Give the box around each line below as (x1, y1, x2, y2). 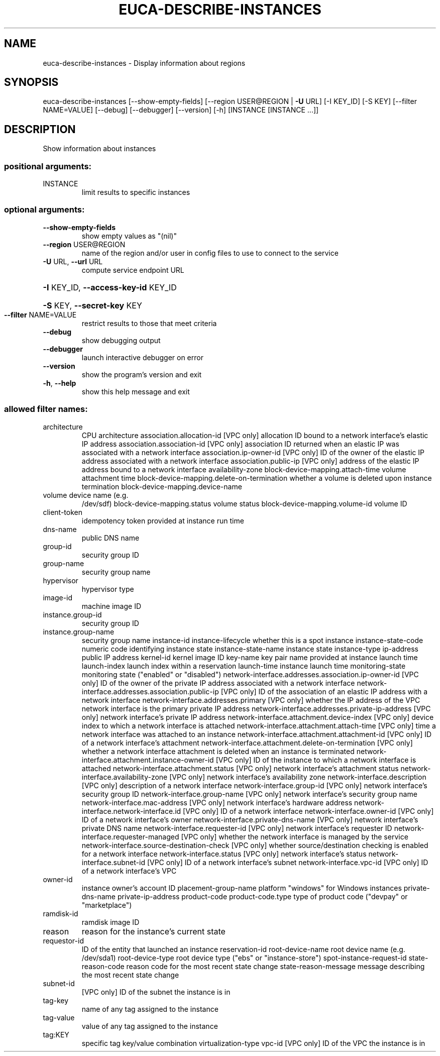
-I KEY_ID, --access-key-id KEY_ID (43, 282, 177, 292)
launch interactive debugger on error (81, 353, 203, 362)
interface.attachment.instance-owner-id (81, 755, 214, 764)
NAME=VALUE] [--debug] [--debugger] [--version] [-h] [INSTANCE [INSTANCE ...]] (43, 105, 319, 115)
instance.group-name (43, 627, 115, 636)
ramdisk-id (43, 909, 78, 918)
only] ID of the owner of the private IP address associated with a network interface (81, 678, 355, 687)
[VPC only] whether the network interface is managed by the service (181, 832, 408, 841)
